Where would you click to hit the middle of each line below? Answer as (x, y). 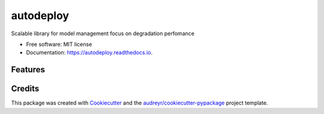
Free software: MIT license (59, 44)
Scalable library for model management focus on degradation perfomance (103, 33)
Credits (25, 89)
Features (28, 70)
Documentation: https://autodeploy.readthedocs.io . (89, 53)
